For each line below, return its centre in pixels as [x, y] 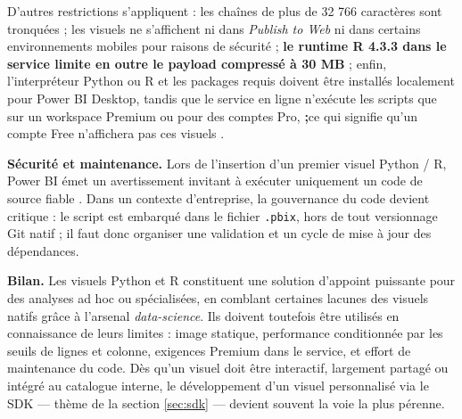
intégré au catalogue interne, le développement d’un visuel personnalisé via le [218, 385]
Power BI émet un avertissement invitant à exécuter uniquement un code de [215, 181]
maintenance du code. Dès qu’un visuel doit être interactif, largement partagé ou [228, 368]
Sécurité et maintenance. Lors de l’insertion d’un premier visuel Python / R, [227, 163]
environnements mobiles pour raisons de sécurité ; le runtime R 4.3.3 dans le [227, 46]
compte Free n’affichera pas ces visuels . [116, 133]
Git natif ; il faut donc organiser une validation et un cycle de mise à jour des [219, 233]
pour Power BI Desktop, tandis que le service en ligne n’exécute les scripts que [222, 98]
